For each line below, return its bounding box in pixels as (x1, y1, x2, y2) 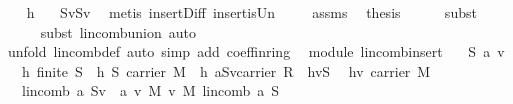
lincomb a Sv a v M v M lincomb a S (21, 80, 280, 101)
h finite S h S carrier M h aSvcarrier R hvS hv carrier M (21, 60, 431, 81)
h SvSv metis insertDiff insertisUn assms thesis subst (26, 2, 477, 22)
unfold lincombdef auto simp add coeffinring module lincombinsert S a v (7, 41, 505, 62)
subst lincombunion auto (40, 21, 197, 42)
